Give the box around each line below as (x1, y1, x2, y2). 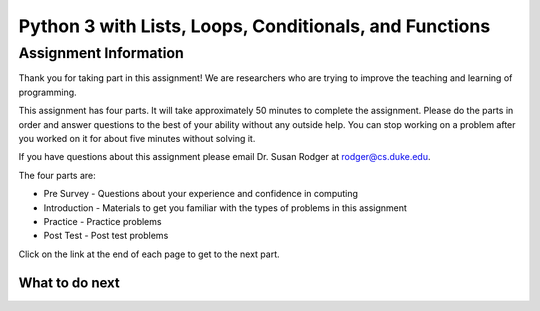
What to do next (18, 274, 120, 291)
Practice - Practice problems (43, 215, 162, 227)
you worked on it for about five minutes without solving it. (18, 132, 256, 144)
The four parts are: (18, 169, 96, 181)
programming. (18, 86, 77, 98)
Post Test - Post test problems (43, 230, 169, 242)
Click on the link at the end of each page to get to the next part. (18, 248, 280, 260)
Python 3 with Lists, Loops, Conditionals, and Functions (18, 15, 491, 37)
